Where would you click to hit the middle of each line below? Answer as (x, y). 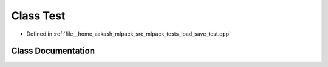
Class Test (38, 16)
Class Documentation (53, 51)
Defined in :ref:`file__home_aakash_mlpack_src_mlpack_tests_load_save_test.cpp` (128, 34)
